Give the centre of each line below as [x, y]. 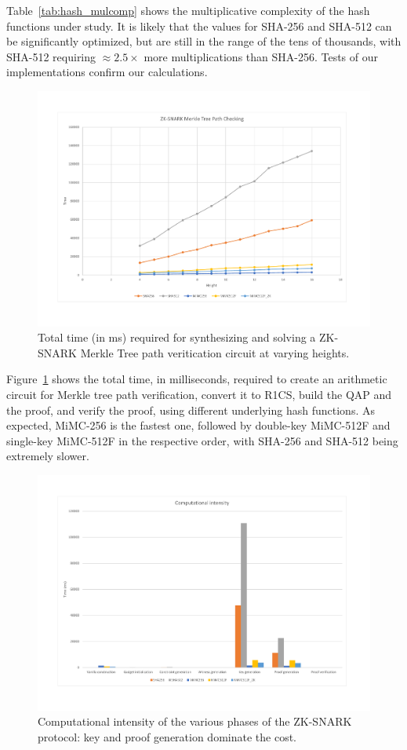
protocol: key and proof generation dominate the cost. [167, 736]
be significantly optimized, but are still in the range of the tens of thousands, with [204, 41]
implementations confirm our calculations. [107, 72]
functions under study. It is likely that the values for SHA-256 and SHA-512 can [199, 26]
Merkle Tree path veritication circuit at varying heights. [215, 352]
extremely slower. [48, 456]
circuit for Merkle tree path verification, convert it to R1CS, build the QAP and [199, 394]
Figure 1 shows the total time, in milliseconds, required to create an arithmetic [197, 379]
